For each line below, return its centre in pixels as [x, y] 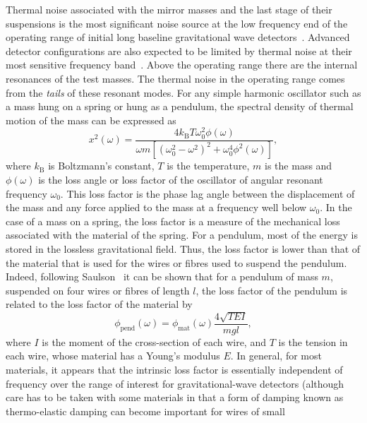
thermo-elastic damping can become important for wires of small [145, 411]
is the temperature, [208, 166]
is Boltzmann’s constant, [101, 166]
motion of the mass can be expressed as [91, 120]
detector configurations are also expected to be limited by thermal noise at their [179, 50]
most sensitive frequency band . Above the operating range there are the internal [182, 65]
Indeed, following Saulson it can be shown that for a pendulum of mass [162, 276]
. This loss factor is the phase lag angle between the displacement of [207, 193]
